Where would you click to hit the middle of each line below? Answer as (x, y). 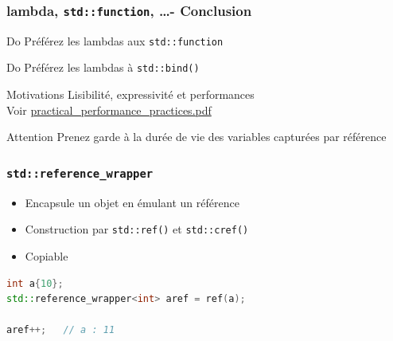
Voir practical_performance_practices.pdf (109, 110)
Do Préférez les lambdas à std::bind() (103, 67)
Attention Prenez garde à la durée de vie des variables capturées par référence (196, 137)
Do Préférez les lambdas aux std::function (115, 40)
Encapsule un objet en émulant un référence (132, 202)
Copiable (47, 255)
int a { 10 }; (35, 283)
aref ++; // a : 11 (61, 330)
